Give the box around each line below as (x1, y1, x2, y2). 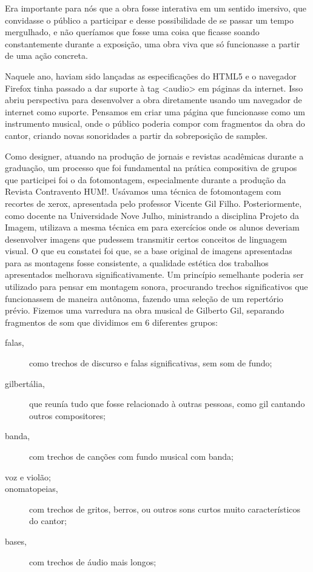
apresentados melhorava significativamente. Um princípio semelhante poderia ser (5, 268, 304, 281)
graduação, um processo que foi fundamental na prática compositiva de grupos (5, 161, 297, 174)
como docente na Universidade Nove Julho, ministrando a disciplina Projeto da (5, 209, 299, 221)
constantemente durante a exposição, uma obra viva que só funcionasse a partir (5, 37, 300, 50)
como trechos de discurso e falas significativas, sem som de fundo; (29, 357, 272, 369)
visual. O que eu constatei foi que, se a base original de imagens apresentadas (5, 244, 292, 257)
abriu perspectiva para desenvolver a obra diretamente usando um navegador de (5, 93, 302, 106)
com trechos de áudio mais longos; (29, 555, 156, 568)
